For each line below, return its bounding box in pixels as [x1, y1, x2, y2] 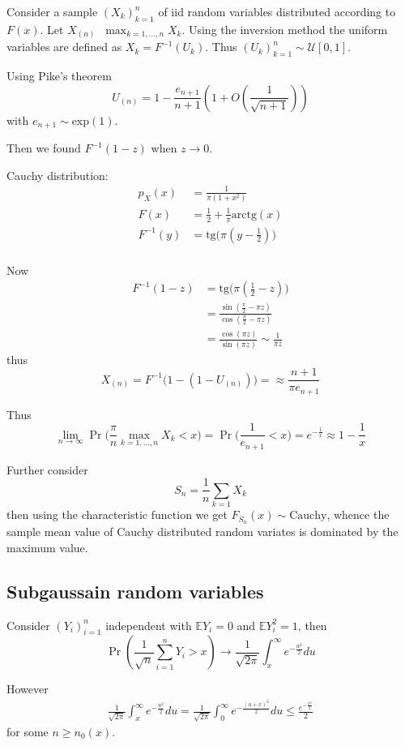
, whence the [326, 506, 390, 523]
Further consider [6, 461, 88, 478]
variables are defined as [6, 38, 122, 55]
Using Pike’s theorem [6, 67, 112, 84]
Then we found [6, 139, 81, 156]
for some [6, 722, 49, 740]
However [6, 680, 49, 697]
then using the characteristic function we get [6, 506, 228, 523]
